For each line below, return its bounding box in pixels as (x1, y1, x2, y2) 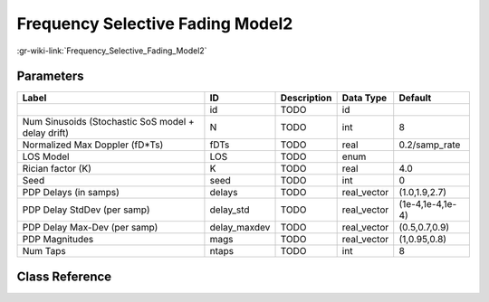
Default (398, 91, 432, 104)
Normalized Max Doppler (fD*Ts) (22, 138, 164, 151)
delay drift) (22, 127, 70, 139)
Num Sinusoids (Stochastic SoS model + (22, 116, 195, 128)
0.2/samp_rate (398, 138, 461, 151)
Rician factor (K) (22, 163, 92, 175)
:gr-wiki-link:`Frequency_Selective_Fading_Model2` (16, 45, 207, 56)
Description (280, 91, 332, 104)
